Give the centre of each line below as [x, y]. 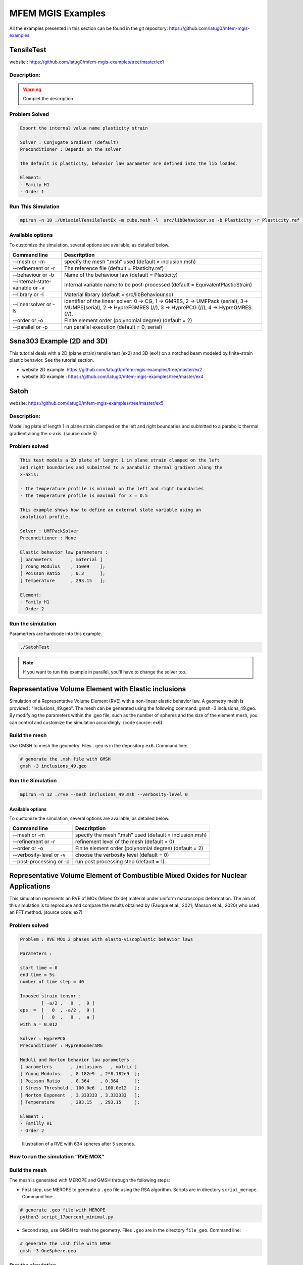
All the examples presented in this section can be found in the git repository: [89, 28]
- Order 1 [32, 192]
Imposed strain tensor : [51, 996]
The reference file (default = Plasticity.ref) [114, 268]
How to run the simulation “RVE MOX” [57, 1157]
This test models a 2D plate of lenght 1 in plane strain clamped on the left [120, 460]
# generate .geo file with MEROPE [63, 1210]
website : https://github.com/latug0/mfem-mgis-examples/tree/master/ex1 [87, 62]
